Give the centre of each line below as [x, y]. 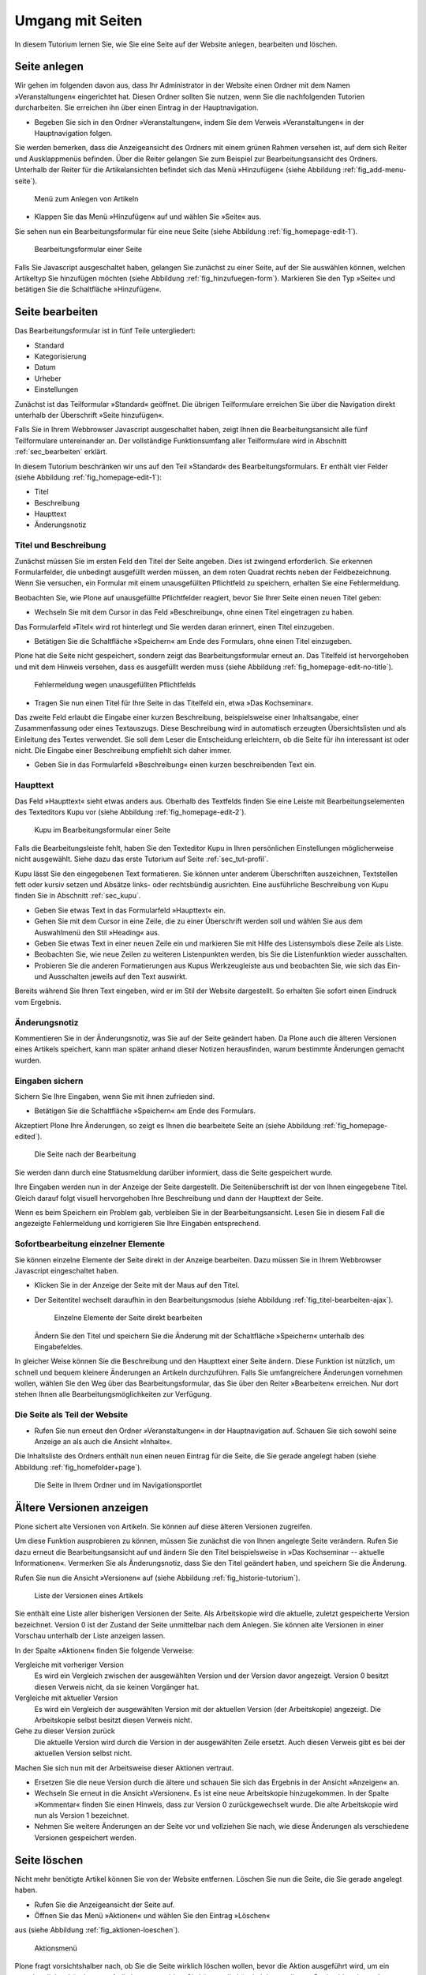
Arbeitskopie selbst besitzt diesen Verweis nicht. [113, 1720]
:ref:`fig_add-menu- [374, 170]
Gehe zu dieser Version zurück [65, 1731]
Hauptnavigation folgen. [73, 134]
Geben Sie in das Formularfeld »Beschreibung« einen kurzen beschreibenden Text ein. [175, 765]
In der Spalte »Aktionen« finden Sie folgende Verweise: [105, 1650]
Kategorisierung [60, 356]
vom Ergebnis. [38, 1002]
